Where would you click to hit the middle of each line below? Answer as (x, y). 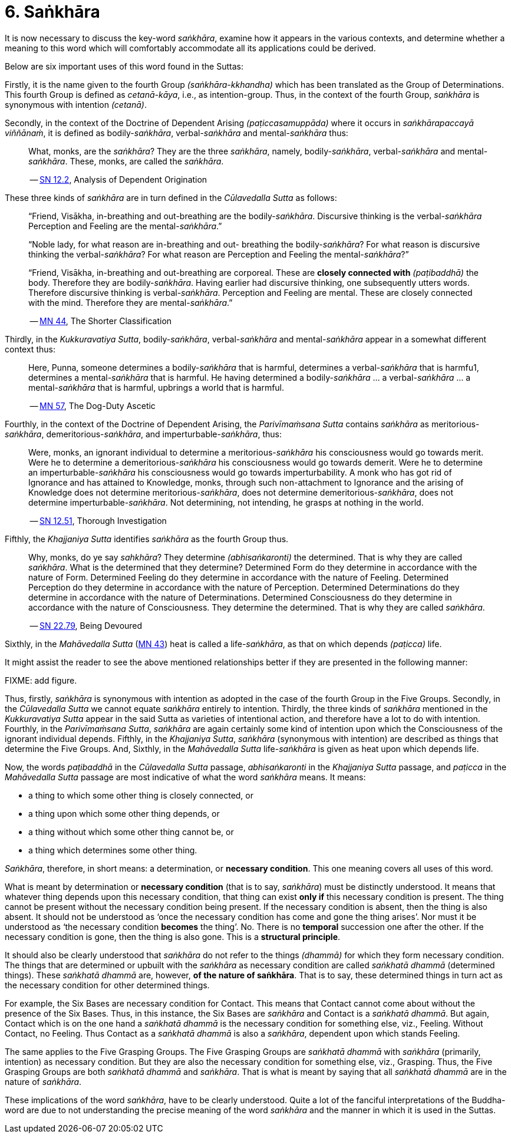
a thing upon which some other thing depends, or (124, 813)
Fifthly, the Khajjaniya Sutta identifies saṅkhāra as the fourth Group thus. (147, 539)
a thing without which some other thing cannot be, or (131, 832)
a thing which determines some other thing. (113, 850)
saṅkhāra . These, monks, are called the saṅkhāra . (126, 161)
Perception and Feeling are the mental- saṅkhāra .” (125, 226)
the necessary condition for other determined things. (107, 985)
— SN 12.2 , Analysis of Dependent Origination (118, 179)
